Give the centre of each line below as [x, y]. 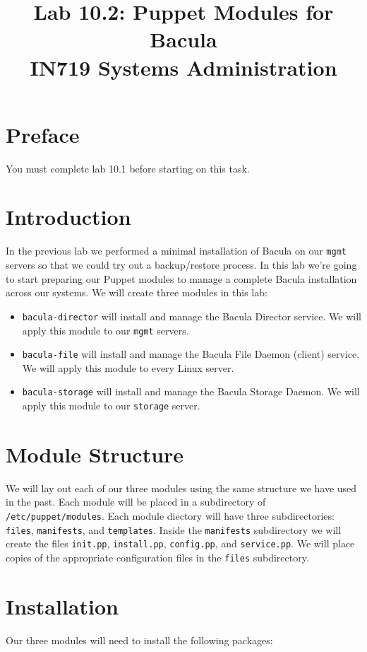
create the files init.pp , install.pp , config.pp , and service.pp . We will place [180, 543]
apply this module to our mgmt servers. [106, 330]
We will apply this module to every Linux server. [128, 367]
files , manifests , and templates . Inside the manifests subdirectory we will [174, 529]
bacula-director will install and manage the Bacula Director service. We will [192, 316]
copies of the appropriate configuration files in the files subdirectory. [157, 557]
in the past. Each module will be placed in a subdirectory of [136, 502]
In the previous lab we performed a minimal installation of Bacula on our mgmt [176, 251]
